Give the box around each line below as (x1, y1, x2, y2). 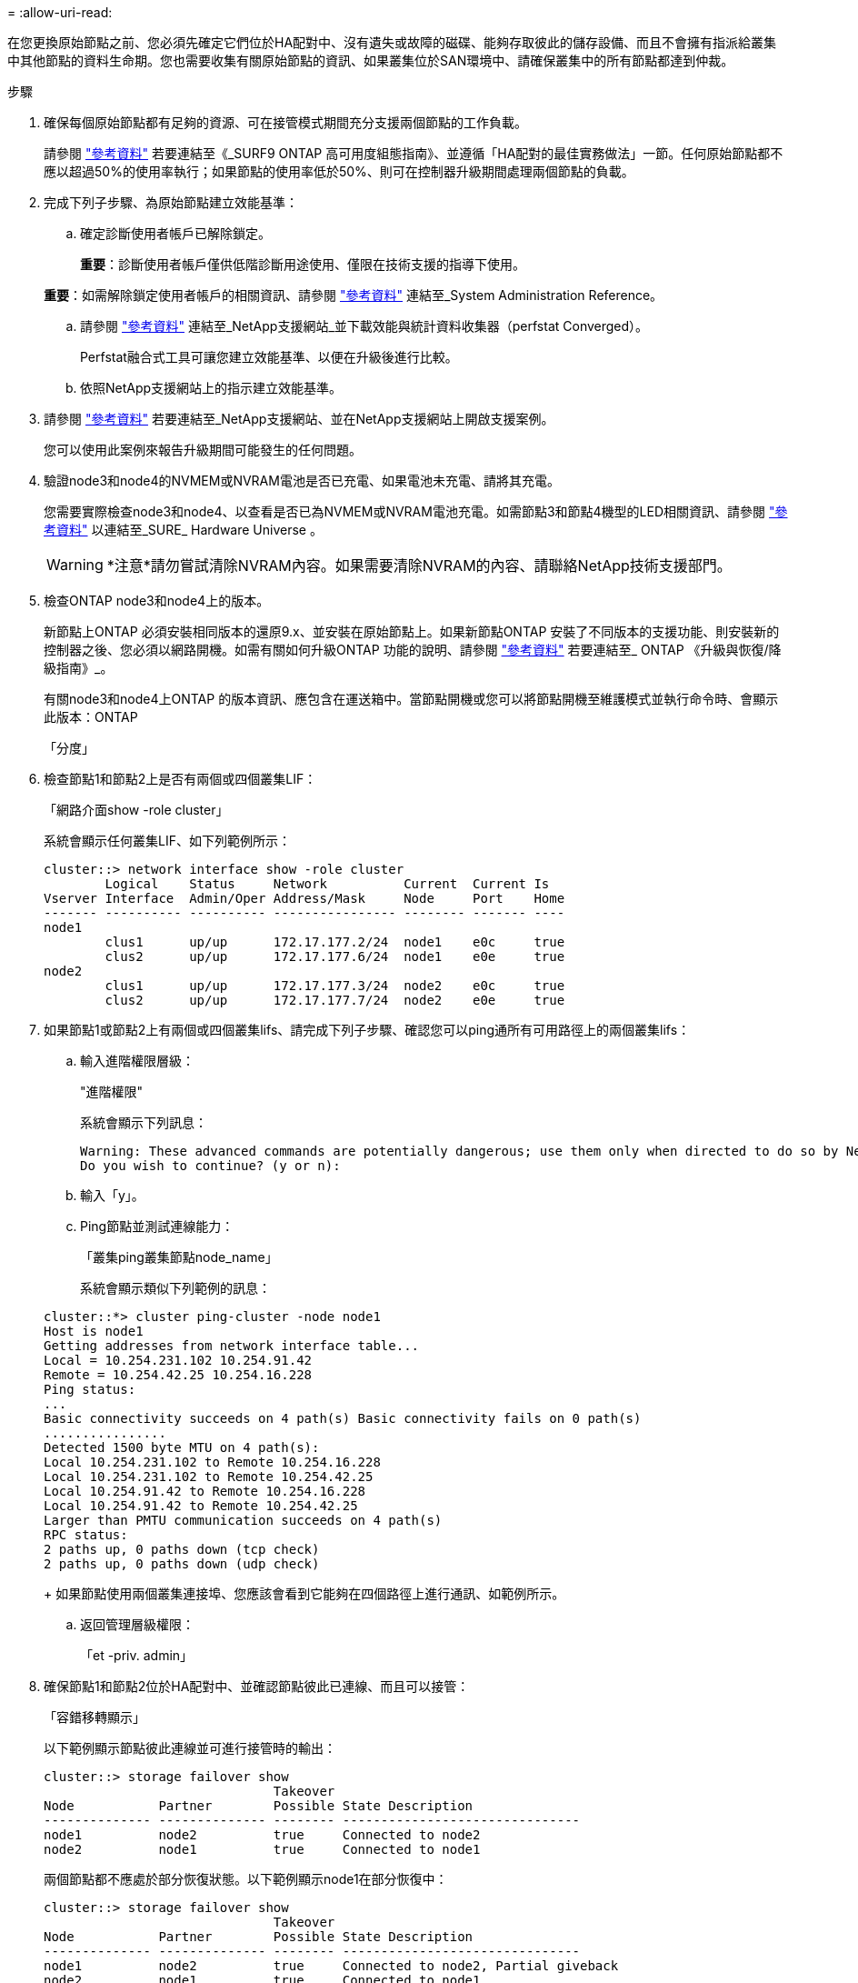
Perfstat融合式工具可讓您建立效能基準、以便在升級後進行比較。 (80, 349, 458, 365)
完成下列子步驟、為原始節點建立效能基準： (44, 195, 298, 210)
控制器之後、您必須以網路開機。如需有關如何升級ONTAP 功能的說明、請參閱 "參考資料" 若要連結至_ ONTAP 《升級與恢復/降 (44, 642, 782, 657)
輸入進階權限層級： (80, 1053, 195, 1068)
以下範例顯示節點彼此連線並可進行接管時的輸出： (44, 1740, 336, 1756)
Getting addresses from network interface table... (44, 1338, 420, 1353)
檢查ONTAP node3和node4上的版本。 (44, 593, 270, 608)
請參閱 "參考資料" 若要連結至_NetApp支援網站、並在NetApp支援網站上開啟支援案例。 (44, 411, 554, 426)
